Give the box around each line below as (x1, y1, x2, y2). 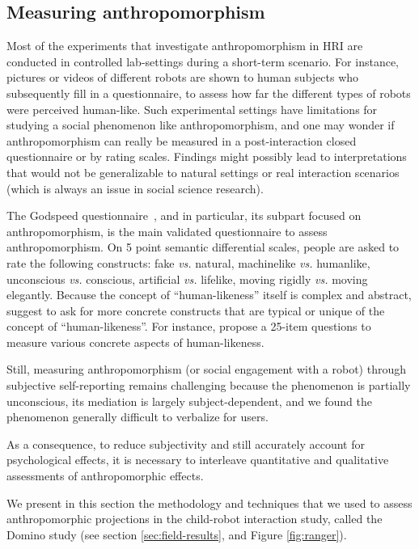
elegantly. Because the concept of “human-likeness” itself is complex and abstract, (6, 286, 412, 303)
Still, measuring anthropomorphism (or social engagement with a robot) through (6, 361, 407, 378)
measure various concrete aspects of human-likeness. (6, 333, 265, 350)
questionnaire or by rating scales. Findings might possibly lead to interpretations (6, 148, 407, 165)
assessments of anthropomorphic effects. (6, 467, 204, 484)
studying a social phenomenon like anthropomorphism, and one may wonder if (6, 116, 395, 133)
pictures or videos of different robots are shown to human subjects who (6, 69, 359, 86)
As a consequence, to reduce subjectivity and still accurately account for (6, 435, 365, 452)
